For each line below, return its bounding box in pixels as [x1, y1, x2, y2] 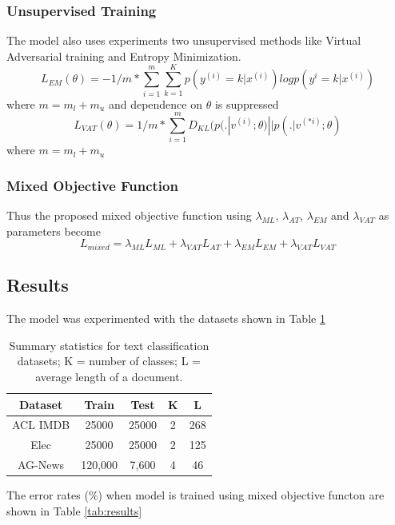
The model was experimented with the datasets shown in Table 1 [6, 310, 325, 327]
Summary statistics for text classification [9, 336, 209, 353]
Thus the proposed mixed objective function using [6, 207, 252, 224]
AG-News [18, 456, 65, 473]
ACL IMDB [12, 416, 70, 433]
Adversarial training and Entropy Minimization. [6, 47, 241, 64]
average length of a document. [35, 368, 183, 385]
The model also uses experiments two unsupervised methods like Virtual [6, 32, 361, 49]
